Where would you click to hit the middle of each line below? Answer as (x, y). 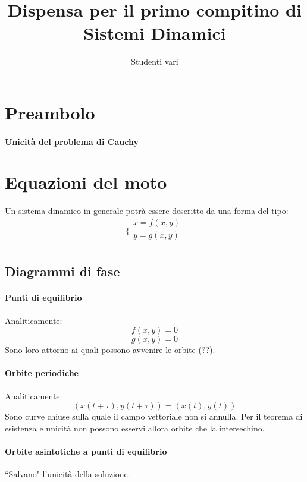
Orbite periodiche (42, 373)
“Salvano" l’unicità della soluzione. (68, 474)
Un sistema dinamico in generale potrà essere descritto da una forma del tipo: (147, 211)
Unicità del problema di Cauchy (72, 141)
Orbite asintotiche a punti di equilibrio (86, 451)
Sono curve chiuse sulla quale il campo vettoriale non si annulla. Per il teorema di (154, 416)
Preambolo (50, 112)
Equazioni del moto (86, 182)
